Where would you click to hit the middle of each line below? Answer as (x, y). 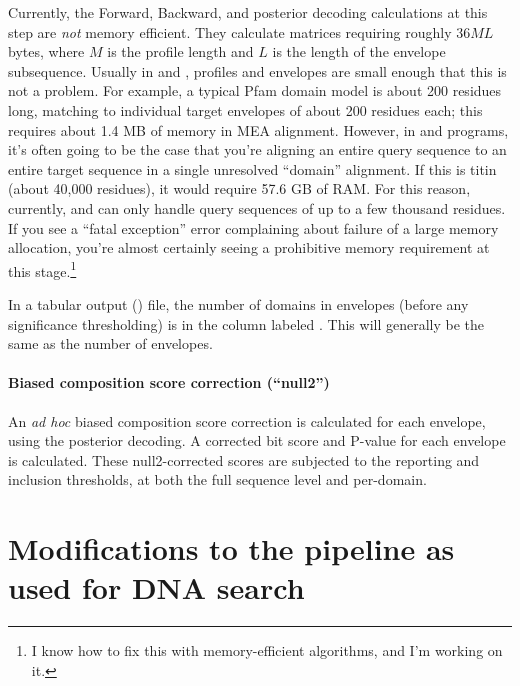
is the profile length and (180, 51)
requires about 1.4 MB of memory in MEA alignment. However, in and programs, (258, 129)
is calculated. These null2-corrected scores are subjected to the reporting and (244, 459)
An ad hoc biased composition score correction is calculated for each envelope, (247, 420)
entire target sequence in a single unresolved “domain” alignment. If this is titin (252, 168)
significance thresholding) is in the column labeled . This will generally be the (246, 323)
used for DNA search (156, 587)
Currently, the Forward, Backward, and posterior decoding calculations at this (248, 12)
